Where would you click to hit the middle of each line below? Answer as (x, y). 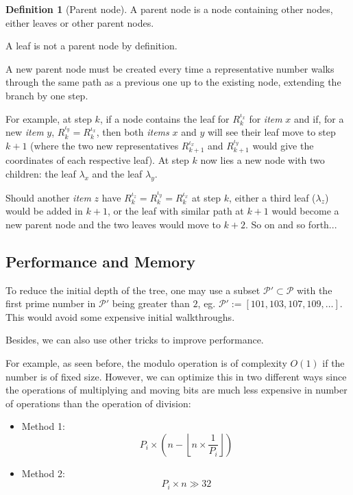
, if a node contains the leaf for (165, 118)
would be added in (44, 211)
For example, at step (49, 118)
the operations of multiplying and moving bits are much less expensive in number (176, 390)
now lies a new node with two (263, 160)
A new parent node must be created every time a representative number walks (170, 68)
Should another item (48, 197)
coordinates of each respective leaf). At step (97, 160)
